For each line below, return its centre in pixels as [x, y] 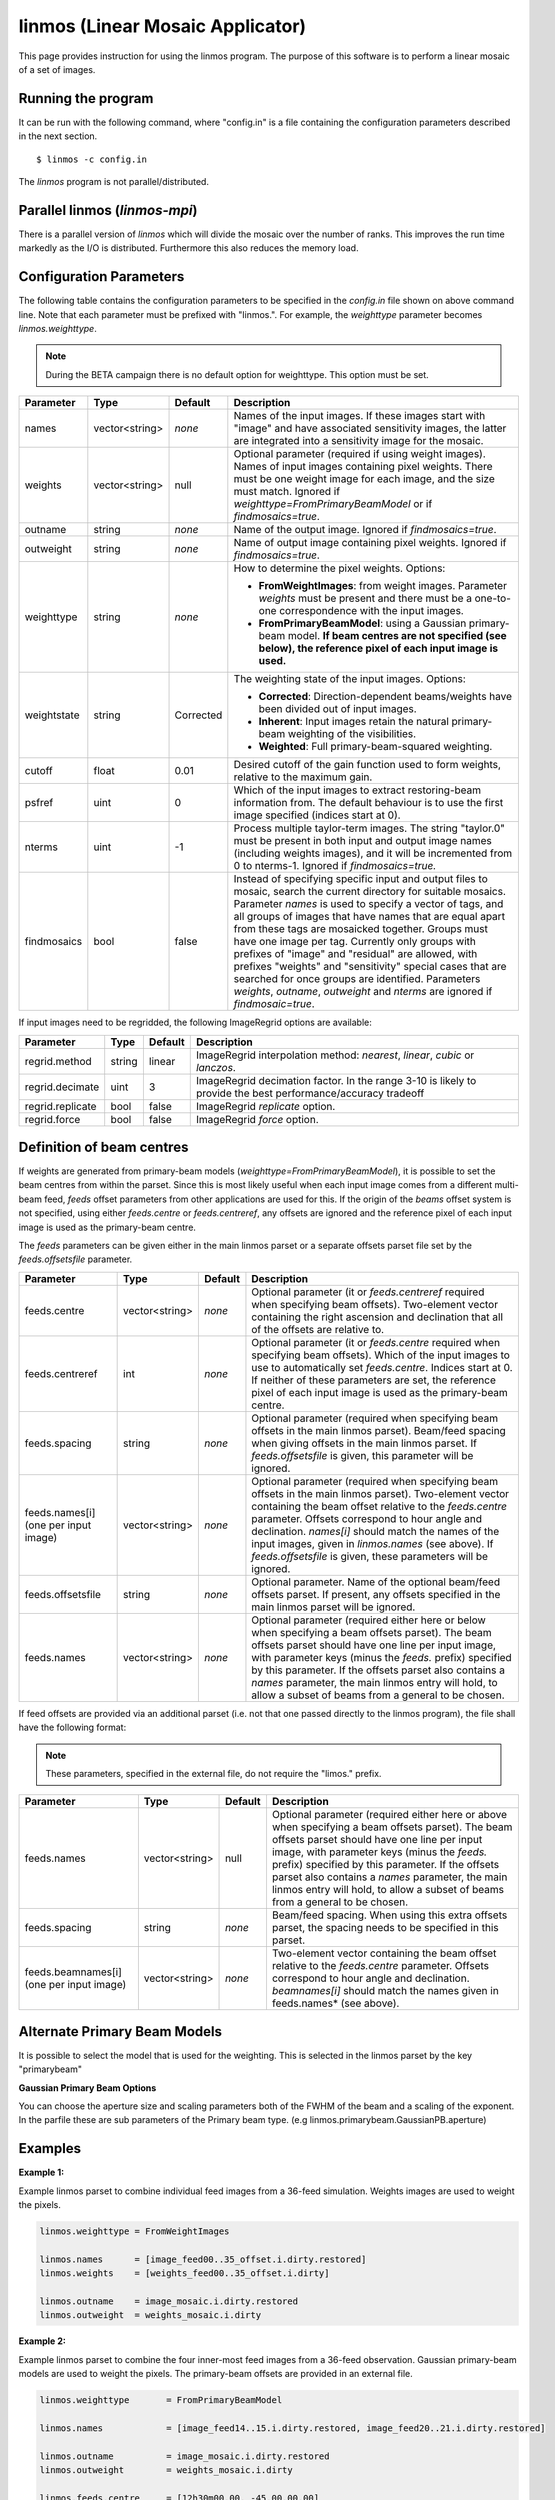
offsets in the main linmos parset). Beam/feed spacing [379, 1430]
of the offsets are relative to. [318, 1329]
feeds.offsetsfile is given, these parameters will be [370, 1556]
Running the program [86, 98]
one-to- [493, 598]
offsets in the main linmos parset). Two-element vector [380, 1493]
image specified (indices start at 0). [317, 815]
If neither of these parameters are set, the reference [374, 1380]
